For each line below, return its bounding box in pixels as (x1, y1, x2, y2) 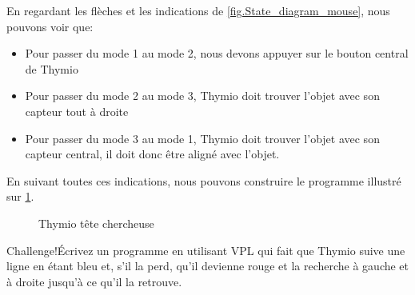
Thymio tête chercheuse (38, 214, 154, 231)
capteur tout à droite (25, 102, 129, 119)
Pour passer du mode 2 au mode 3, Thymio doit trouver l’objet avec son (25, 87, 380, 104)
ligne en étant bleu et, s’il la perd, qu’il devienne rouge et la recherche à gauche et (6, 257, 409, 274)
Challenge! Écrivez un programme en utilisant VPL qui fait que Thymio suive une (6, 241, 405, 258)
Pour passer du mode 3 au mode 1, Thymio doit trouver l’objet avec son (25, 130, 380, 146)
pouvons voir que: (6, 18, 94, 34)
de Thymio (25, 60, 78, 77)
